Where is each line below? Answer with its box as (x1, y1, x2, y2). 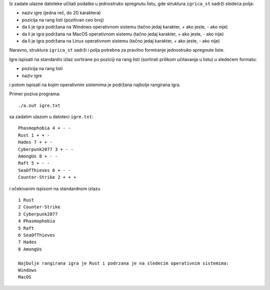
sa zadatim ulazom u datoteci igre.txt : (9, 114, 93, 120)
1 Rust (18, 197, 34, 203)
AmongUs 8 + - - (18, 153, 58, 159)
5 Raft (18, 225, 34, 231)
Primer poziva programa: (9, 91, 60, 97)
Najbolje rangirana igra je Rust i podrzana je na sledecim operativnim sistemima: (18, 260, 229, 266)
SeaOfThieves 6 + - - (18, 167, 71, 173)
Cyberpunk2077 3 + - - (18, 146, 74, 152)
